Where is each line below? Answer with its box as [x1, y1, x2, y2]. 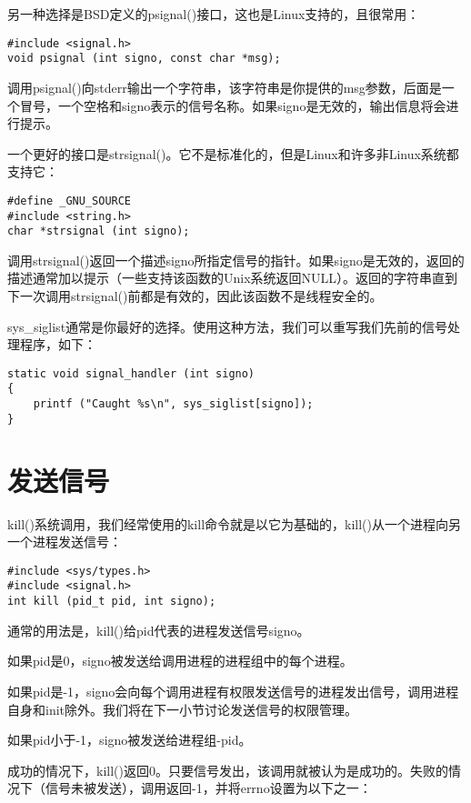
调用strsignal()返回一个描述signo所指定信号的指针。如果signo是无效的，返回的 [7, 250, 465, 269]
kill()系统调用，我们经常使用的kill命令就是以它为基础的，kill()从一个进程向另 [7, 514, 461, 533]
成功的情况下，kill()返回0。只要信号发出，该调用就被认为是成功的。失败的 [7, 760, 448, 779]
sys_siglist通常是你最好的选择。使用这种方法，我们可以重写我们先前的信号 [7, 316, 448, 336]
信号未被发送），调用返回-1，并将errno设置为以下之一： [45, 778, 372, 798]
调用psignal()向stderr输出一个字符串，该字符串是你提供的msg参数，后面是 [7, 77, 442, 96]
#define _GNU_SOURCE [7, 194, 132, 207]
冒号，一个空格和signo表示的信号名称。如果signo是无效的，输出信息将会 [19, 95, 446, 115]
